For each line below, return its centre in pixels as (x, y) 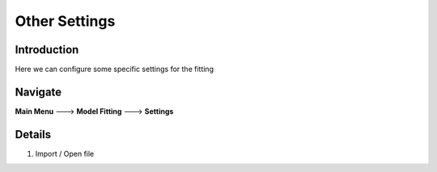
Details (33, 134)
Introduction (47, 50)
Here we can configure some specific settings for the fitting (115, 69)
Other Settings (65, 21)
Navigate (38, 92)
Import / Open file (65, 153)
